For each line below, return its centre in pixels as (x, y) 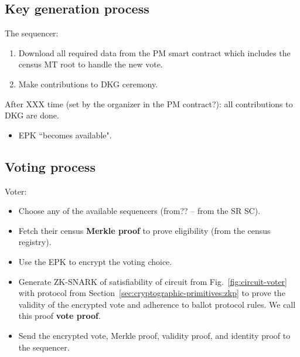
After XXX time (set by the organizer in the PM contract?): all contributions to (149, 103)
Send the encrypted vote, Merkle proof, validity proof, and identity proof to (154, 335)
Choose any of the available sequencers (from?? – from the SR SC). (139, 211)
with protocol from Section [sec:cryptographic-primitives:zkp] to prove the (152, 293)
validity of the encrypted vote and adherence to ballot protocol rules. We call (157, 304)
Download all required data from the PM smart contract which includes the (154, 52)
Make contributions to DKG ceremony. (88, 84)
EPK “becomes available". (65, 135)
